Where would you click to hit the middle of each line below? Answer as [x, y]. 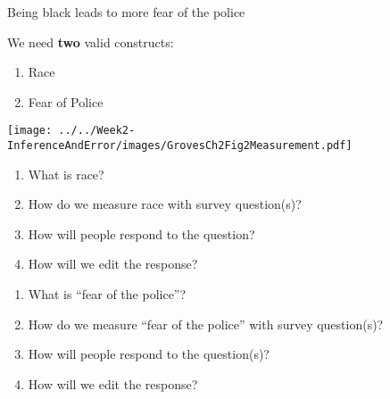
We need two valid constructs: [91, 42]
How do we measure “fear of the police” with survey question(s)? [206, 324]
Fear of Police [66, 101]
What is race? [66, 174]
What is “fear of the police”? [107, 294]
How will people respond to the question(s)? [149, 354]
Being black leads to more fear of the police [126, 12]
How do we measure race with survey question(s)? [165, 204]
